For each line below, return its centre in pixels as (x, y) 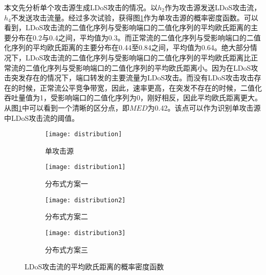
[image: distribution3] (85, 233)
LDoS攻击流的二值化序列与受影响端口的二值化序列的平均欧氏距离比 (138, 57)
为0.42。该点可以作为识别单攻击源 (204, 107)
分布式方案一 (66, 184)
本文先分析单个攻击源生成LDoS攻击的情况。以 (81, 7)
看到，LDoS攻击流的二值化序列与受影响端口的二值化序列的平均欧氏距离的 (128, 27)
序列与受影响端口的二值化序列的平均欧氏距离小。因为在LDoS (149, 67)
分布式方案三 (66, 249)
